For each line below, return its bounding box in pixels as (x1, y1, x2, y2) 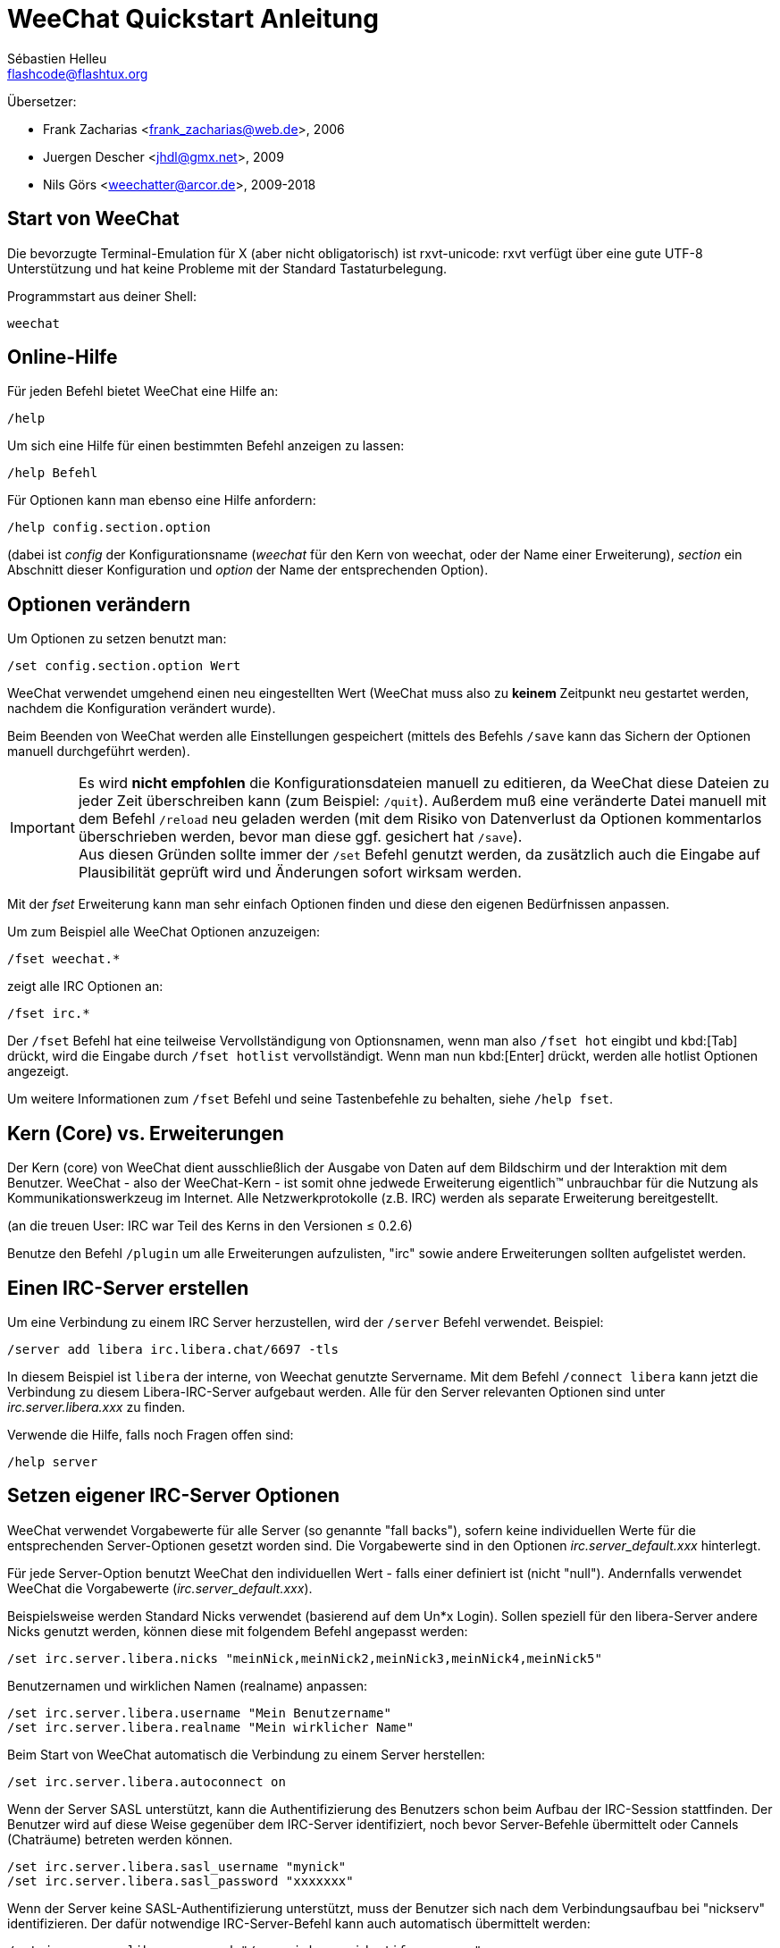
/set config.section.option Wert (7, 659, 241, 674)
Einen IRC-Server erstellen (7, 1276, 249, 1299)
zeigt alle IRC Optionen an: (7, 978, 164, 995)
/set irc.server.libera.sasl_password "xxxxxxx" (7, 1873, 354, 1888)
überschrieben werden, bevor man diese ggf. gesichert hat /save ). (78, 827, 523, 846)
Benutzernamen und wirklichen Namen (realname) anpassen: (7, 1677, 368, 1693)
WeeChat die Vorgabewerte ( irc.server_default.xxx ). (7, 1580, 313, 1596)
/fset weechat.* (7, 952, 121, 967)
